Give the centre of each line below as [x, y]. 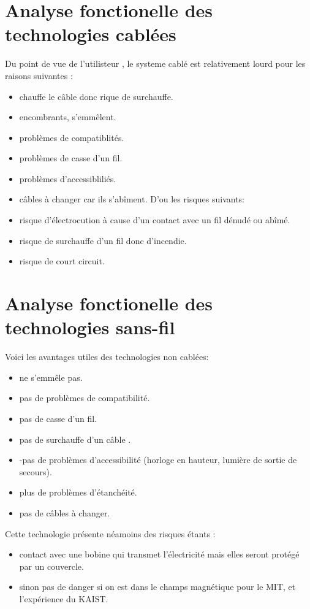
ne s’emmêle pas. [51, 377]
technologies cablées [91, 34]
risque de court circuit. [62, 261]
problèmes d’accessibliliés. [68, 178]
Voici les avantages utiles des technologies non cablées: [107, 357]
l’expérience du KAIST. [64, 598]
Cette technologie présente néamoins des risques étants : [110, 533]
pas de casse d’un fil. [58, 418]
